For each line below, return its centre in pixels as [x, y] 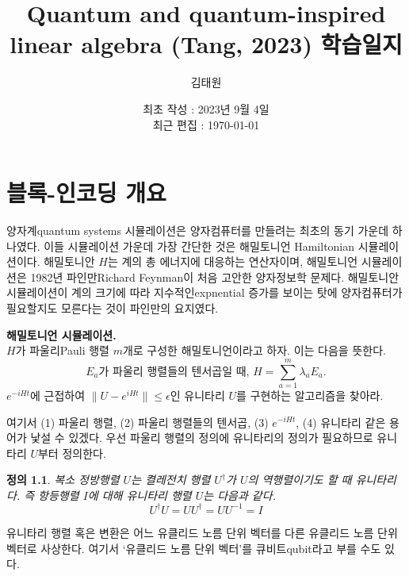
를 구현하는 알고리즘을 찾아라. [310, 395]
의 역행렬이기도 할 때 [300, 480]
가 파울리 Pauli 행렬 [62, 350]
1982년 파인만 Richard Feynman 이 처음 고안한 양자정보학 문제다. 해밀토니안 [215, 276]
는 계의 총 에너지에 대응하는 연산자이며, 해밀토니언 [233, 261]
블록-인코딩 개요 [86, 192]
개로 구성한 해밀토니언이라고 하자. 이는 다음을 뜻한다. [254, 350]
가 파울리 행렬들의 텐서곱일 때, [174, 372]
